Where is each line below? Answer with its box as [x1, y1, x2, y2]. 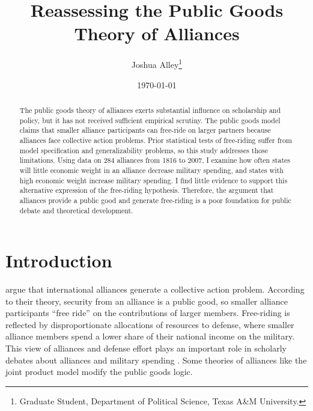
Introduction [5, 248, 112, 273]
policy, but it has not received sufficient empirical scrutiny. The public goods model [19, 115, 281, 125]
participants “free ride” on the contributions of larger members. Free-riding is [5, 306, 290, 319]
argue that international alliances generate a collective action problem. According [5, 283, 305, 296]
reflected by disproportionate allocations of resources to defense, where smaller [5, 318, 294, 330]
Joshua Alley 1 [131, 56, 183, 70]
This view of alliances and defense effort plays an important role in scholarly [5, 342, 287, 355]
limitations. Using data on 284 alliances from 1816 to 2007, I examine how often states [19, 155, 290, 165]
